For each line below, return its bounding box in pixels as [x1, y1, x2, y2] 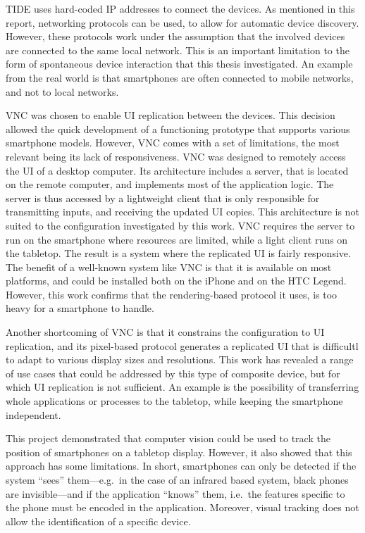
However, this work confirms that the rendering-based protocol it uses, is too [6, 287, 338, 301]
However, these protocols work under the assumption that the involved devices [6, 29, 345, 44]
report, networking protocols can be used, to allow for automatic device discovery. [6, 15, 359, 30]
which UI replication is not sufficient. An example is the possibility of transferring [6, 380, 359, 394]
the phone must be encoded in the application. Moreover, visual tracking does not [6, 500, 359, 515]
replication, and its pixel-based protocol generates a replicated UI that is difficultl [6, 338, 359, 353]
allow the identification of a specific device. [6, 513, 191, 528]
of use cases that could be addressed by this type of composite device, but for [6, 365, 340, 380]
